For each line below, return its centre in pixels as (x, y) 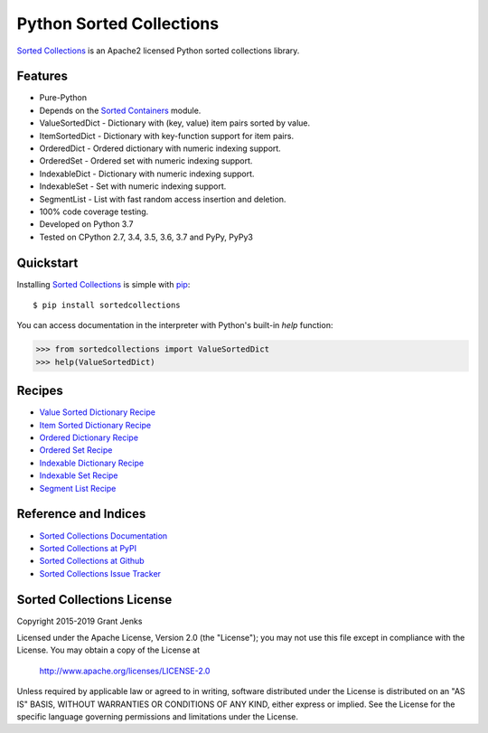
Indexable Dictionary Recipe (92, 463)
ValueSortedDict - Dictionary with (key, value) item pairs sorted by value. (175, 123)
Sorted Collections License (94, 600)
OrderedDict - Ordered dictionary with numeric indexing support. (160, 148)
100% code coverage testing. (94, 211)
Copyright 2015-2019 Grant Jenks (80, 621)
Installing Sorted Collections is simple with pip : (103, 284)
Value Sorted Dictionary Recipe (97, 412)
